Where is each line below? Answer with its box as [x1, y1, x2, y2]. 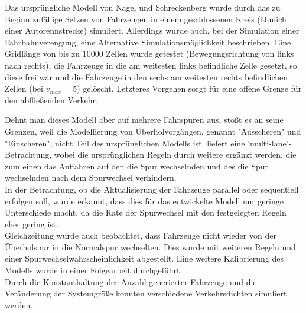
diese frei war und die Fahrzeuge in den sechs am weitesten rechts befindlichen [5, 70, 288, 83]
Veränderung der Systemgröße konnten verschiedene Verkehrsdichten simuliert [5, 287, 287, 299]
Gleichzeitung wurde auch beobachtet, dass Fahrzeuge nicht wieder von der [5, 229, 276, 242]
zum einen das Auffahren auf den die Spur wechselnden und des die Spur [5, 159, 269, 172]
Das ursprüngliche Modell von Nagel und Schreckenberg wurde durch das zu [5, 1, 281, 13]
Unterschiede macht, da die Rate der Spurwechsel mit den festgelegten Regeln [5, 206, 287, 219]
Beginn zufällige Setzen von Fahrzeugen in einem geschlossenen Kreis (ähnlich [5, 12, 287, 25]
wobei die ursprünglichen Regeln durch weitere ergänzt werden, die [54, 148, 297, 161]
